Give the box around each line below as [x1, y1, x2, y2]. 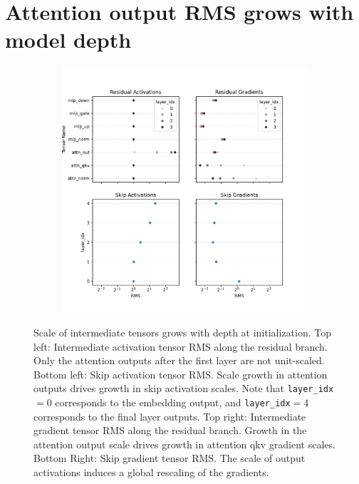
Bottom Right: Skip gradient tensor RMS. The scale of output [33, 450, 306, 465]
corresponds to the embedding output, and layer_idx [55, 394, 291, 409]
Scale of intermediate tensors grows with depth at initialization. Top [33, 324, 332, 339]
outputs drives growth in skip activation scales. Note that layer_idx [33, 381, 334, 396]
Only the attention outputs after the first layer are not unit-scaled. [33, 353, 325, 368]
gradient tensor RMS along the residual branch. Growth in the [33, 423, 307, 438]
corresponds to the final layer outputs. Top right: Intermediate [33, 408, 306, 423]
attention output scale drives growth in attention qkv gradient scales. [33, 436, 335, 451]
